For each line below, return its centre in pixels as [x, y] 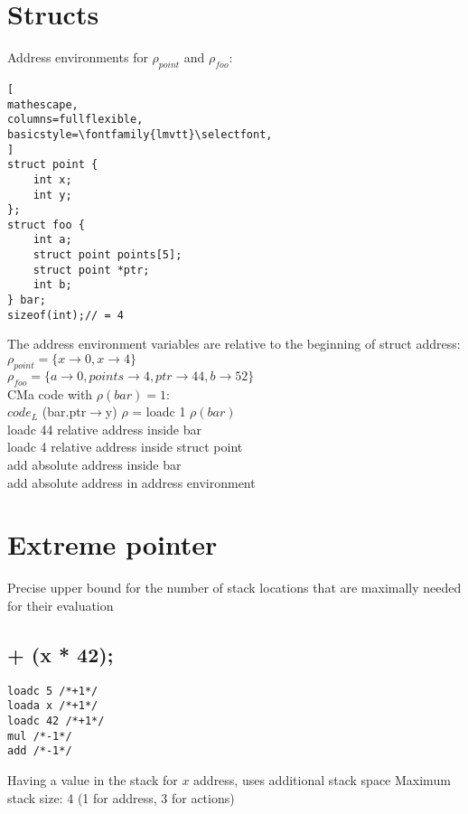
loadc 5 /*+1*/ [53, 691]
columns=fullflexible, [75, 120]
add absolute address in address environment [131, 482]
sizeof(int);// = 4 [66, 315]
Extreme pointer [112, 544]
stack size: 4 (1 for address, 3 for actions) [121, 797]
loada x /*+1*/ [53, 706]
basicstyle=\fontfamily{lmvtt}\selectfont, [140, 134]
